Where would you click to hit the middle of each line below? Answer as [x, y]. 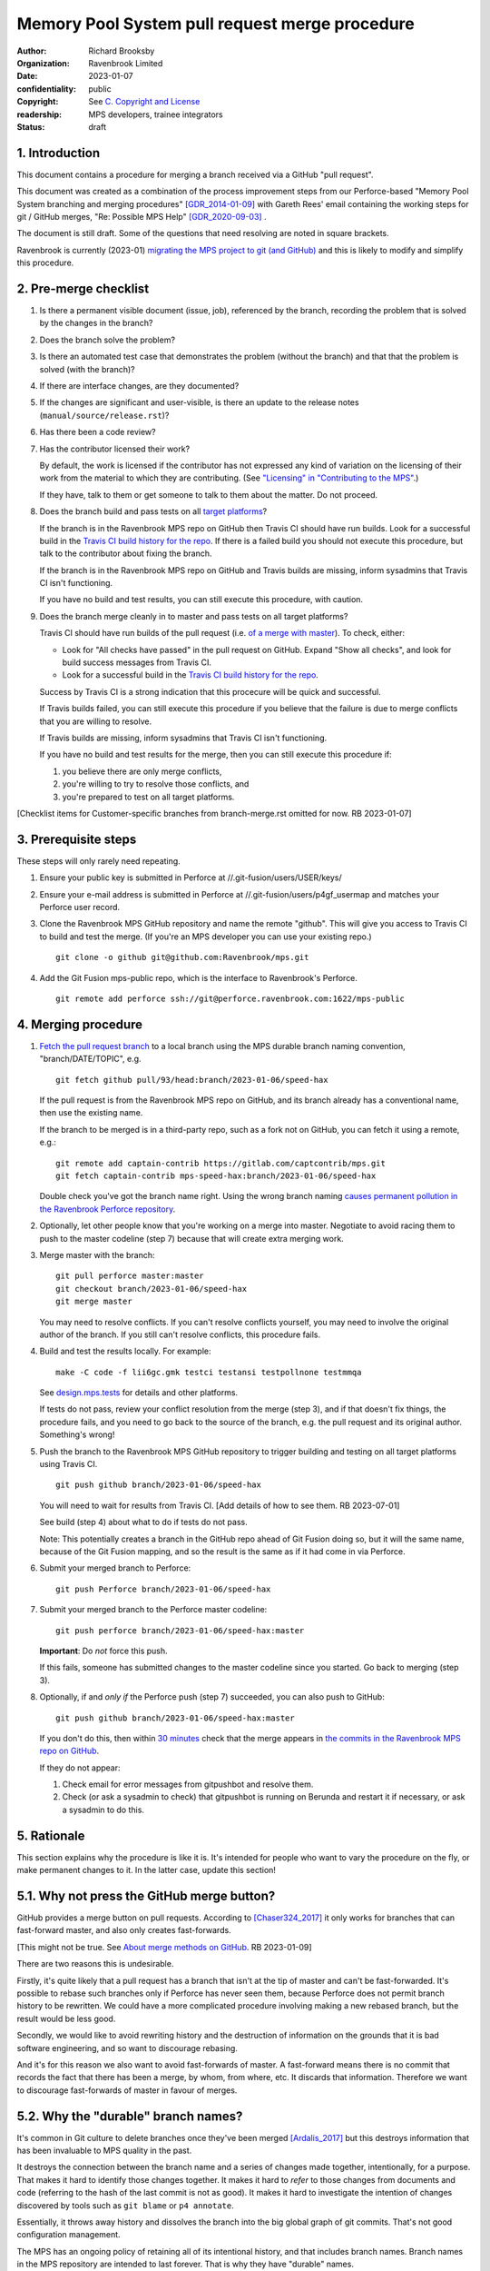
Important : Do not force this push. [103, 1651]
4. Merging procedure [80, 1024]
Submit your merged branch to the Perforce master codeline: [153, 1610]
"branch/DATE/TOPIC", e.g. [90, 1059]
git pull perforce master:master [130, 1276]
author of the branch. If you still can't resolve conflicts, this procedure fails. [180, 1334]
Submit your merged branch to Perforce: [115, 1568]
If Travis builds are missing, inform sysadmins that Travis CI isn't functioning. [183, 738]
